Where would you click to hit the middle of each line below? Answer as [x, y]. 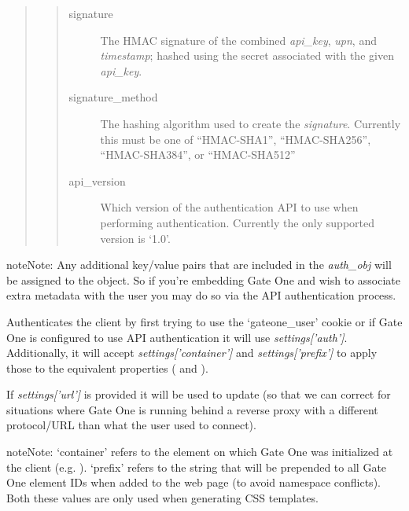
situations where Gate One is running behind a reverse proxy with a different [192, 409]
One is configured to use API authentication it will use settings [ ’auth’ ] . [177, 337]
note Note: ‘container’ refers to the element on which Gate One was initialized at [200, 452]
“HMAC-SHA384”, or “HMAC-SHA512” [198, 154]
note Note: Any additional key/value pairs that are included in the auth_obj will [199, 265]
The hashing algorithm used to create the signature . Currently [251, 123]
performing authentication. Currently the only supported [237, 222]
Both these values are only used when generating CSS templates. [162, 497]
